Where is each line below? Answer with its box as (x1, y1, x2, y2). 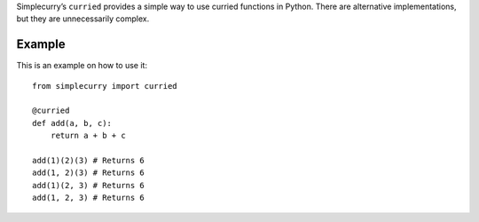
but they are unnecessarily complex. (16, 13, 150, 24)
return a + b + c (50, 131, 126, 141)
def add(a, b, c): (32, 118, 113, 128)
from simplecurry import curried (32, 81, 177, 91)
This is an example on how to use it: (16, 60, 148, 71)
